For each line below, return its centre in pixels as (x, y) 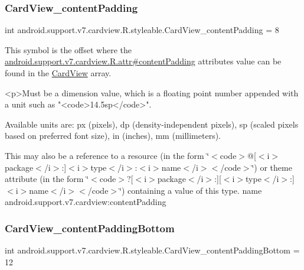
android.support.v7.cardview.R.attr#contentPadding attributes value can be (143, 61)
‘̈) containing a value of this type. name (191, 190)
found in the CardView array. (58, 73)
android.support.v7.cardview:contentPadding (86, 202)
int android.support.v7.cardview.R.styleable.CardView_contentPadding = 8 (142, 30)
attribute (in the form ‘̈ (47, 179)
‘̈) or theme (272, 167)
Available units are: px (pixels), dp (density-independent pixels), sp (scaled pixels (152, 124)
